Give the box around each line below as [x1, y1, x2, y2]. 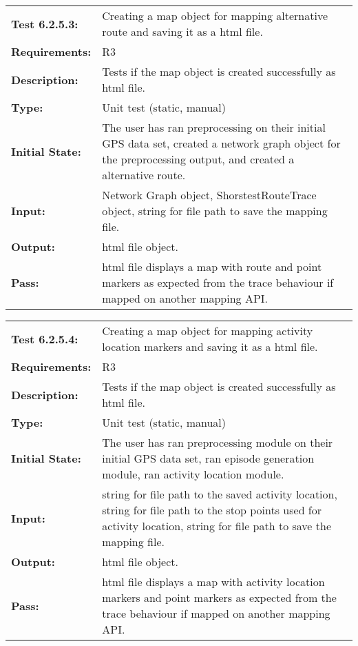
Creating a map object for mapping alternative [102, 8, 328, 23]
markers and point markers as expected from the [102, 589, 337, 605]
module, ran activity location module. [102, 466, 284, 482]
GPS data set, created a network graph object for [102, 135, 341, 151]
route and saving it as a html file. [102, 23, 263, 39]
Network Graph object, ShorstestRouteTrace [102, 187, 317, 203]
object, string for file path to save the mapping [102, 203, 328, 219]
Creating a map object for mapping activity [102, 323, 313, 339]
